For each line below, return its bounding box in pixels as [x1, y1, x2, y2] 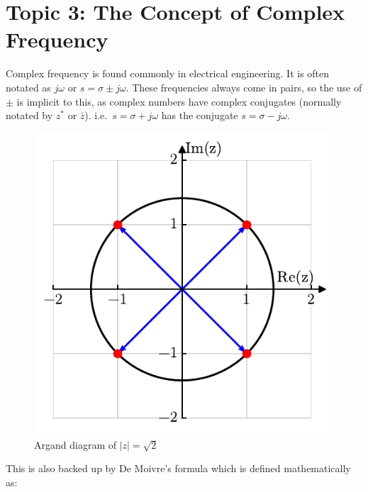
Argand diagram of [34, 437, 116, 452]
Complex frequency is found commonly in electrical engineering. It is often [6, 66, 330, 81]
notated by [6, 108, 53, 123]
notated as [6, 79, 51, 94]
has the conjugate [161, 108, 238, 123]
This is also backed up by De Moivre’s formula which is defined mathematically [6, 461, 351, 476]
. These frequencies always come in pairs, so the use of [126, 79, 362, 94]
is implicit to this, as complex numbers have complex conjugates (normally [16, 94, 342, 108]
